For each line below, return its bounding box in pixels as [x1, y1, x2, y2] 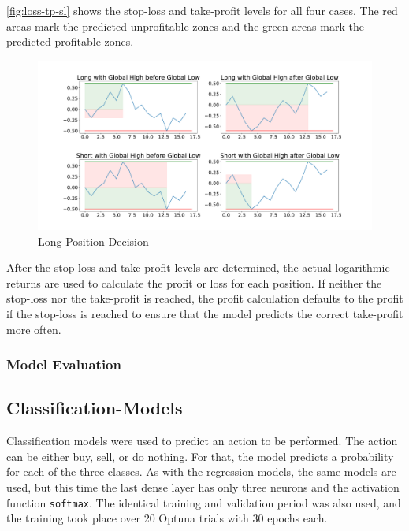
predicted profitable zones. [6, 33, 134, 50]
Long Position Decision [38, 232, 149, 249]
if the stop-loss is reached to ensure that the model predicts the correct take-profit [6, 306, 403, 322]
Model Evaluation [6, 355, 121, 374]
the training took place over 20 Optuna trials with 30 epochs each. [6, 510, 328, 526]
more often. [6, 321, 61, 337]
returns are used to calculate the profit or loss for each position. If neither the [6, 274, 382, 291]
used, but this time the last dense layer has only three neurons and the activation [6, 479, 400, 496]
